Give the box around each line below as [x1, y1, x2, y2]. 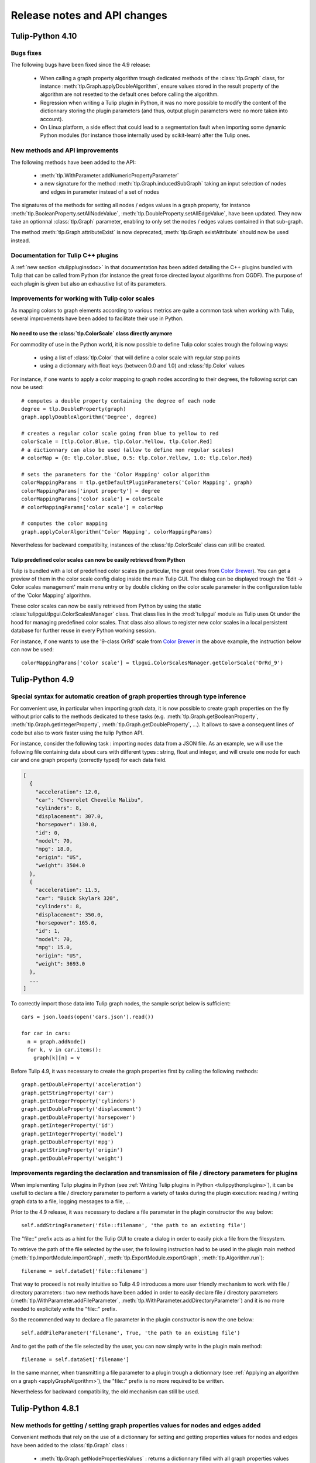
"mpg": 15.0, [35, 944, 73, 951]
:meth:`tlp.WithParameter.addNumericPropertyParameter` [40, 171, 180, 178]
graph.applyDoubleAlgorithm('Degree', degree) [21, 414, 157, 421]
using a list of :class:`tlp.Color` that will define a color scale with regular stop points [40, 354, 241, 361]
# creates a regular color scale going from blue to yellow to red [21, 430, 219, 437]
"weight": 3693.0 [35, 960, 85, 967]
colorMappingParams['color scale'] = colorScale [21, 496, 163, 503]
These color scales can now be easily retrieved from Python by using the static [11, 603, 202, 610]
